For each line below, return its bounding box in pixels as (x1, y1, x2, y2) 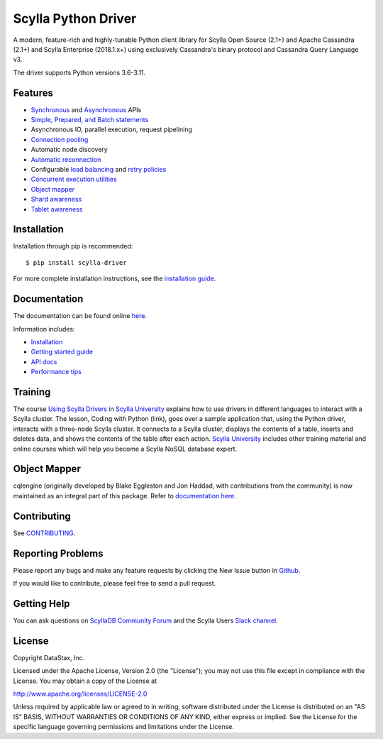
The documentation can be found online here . (13, 312, 148, 320)
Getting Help (13, 597, 70, 610)
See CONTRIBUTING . (13, 529, 76, 537)
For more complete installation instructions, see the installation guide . (13, 274, 216, 283)
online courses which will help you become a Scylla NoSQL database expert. (13, 444, 238, 453)
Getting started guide (30, 348, 94, 356)
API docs (30, 357, 57, 366)
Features (13, 87, 53, 99)
